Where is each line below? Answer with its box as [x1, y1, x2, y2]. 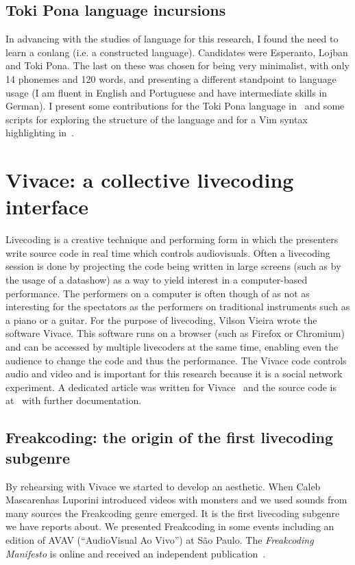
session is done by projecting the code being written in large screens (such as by [5, 259, 341, 273]
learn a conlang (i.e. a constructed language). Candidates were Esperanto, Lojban [5, 45, 348, 59]
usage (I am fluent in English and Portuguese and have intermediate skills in [5, 85, 328, 99]
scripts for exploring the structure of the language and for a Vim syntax [5, 112, 308, 126]
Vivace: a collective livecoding [5, 166, 294, 194]
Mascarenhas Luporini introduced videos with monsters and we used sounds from [5, 492, 347, 507]
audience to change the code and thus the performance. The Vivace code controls [5, 353, 347, 367]
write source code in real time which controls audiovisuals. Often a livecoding [5, 245, 330, 260]
